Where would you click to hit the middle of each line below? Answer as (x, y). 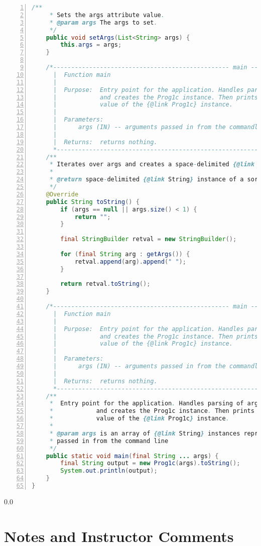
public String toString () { (93, 202)
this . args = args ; (91, 45)
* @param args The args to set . (103, 22)
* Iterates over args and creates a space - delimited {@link (152, 165)
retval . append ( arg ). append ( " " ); (130, 261)
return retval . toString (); (105, 284)
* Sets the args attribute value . (107, 15)
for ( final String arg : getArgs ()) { (125, 254)
